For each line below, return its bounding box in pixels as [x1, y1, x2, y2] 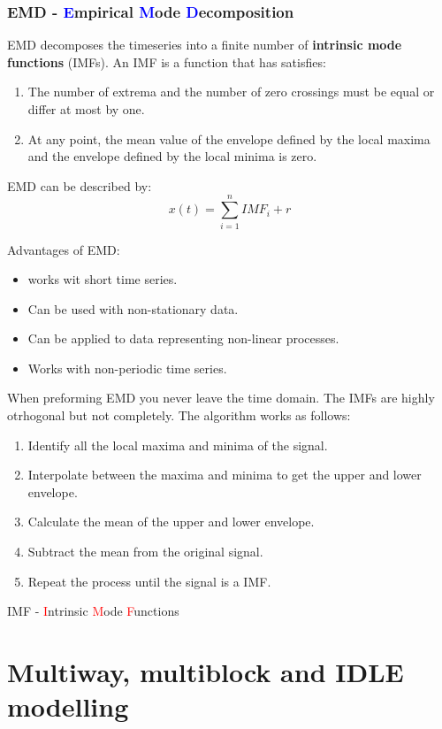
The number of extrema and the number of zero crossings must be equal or [27, 82, 435, 101]
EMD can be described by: [7, 176, 152, 195]
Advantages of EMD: [7, 240, 120, 258]
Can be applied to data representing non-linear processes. [27, 329, 339, 348]
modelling [7, 688, 129, 725]
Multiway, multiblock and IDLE [7, 654, 404, 689]
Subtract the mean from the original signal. [27, 542, 263, 561]
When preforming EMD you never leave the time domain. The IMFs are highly [7, 388, 435, 407]
